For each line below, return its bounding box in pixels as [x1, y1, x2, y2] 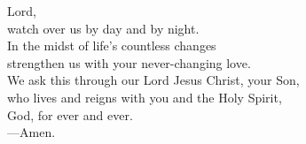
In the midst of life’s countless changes [7, 36, 216, 55]
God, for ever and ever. [7, 105, 133, 124]
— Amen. [7, 123, 56, 141]
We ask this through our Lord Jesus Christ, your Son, [7, 71, 300, 89]
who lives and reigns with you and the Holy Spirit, [7, 87, 282, 106]
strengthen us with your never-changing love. [7, 53, 251, 72]
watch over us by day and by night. [7, 19, 200, 37]
